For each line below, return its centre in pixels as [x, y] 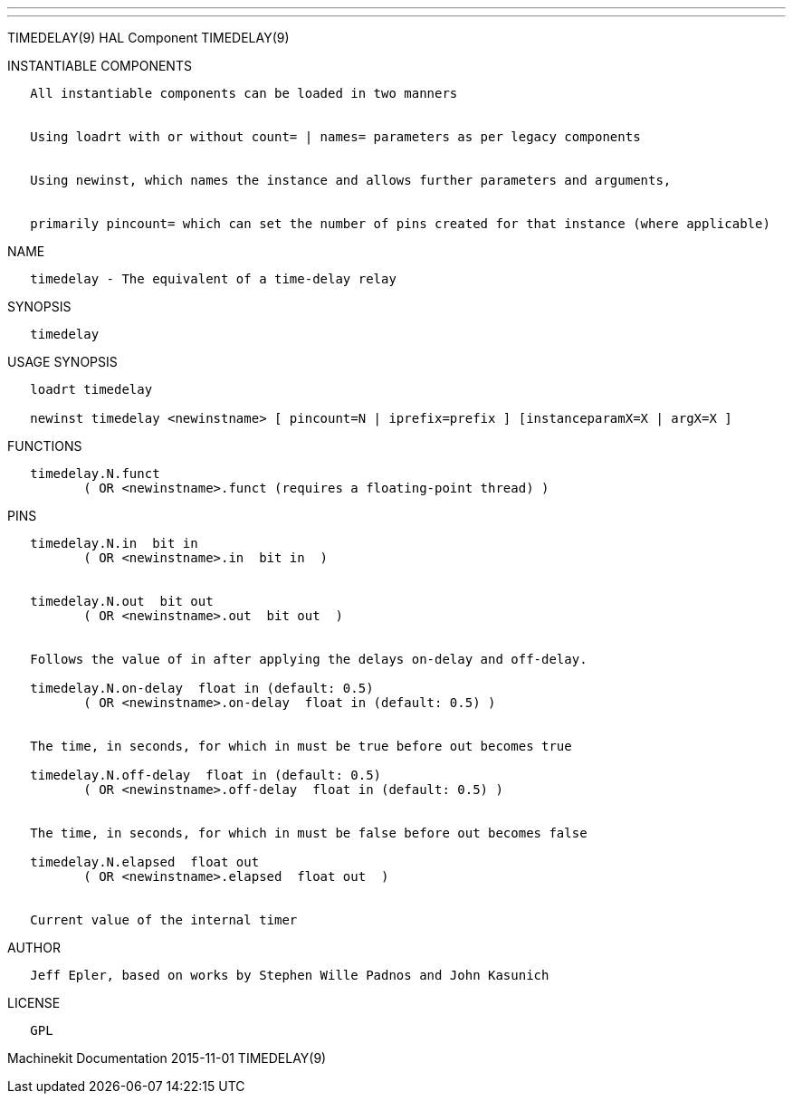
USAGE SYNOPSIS [62, 362]
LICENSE [34, 1003]
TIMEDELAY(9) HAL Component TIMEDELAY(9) [148, 38]
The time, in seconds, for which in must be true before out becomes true [301, 746]
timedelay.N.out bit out [122, 601]
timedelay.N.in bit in [114, 543]
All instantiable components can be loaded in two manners [244, 93]
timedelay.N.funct [95, 474]
